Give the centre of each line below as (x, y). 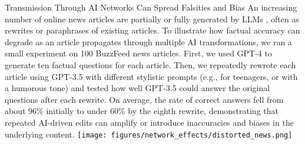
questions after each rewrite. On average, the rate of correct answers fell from (144, 99)
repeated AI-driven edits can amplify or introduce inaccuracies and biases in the (149, 122)
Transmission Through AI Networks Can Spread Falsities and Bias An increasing (151, 7)
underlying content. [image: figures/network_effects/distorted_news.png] (149, 134)
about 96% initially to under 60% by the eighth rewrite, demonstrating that (142, 111)
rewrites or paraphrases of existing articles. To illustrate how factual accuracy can (152, 30)
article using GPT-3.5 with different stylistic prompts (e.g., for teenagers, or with (151, 76)
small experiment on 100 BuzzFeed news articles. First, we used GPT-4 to (138, 53)
